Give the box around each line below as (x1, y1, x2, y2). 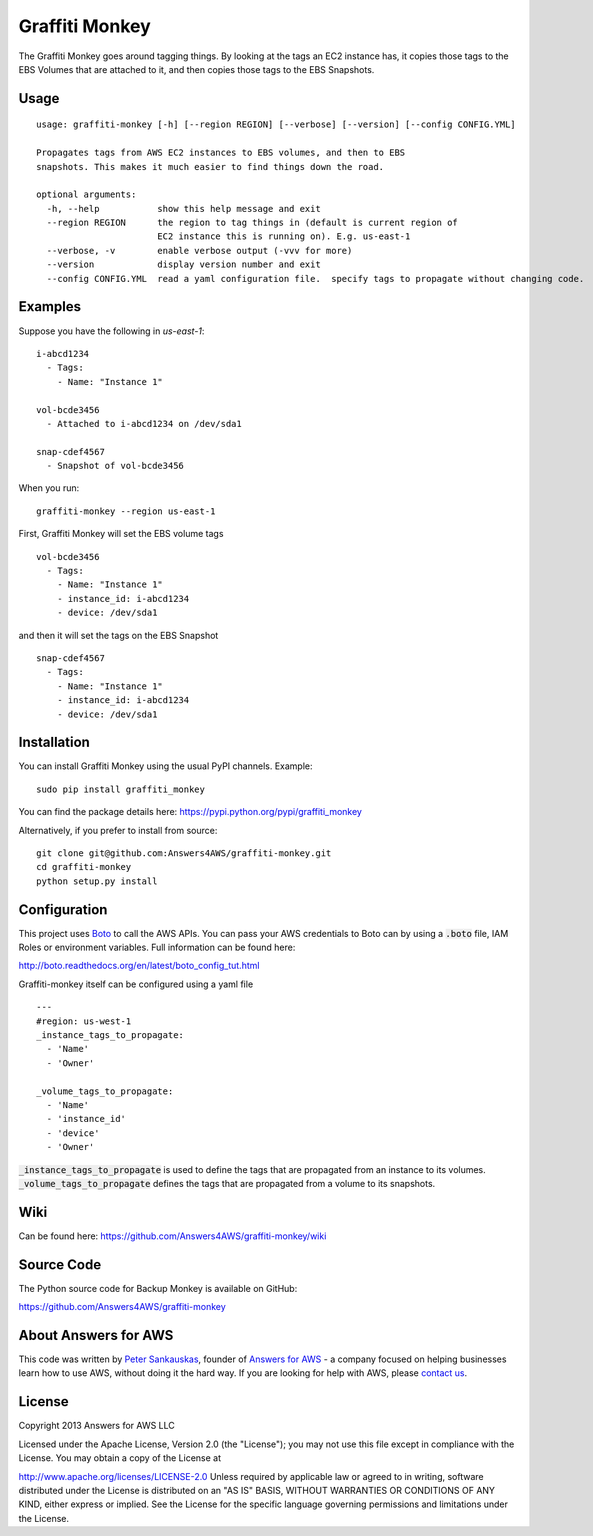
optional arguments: (36, 189, 137, 200)
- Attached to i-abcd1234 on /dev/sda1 (46, 418, 242, 429)
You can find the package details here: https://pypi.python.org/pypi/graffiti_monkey (18, 806, 362, 818)
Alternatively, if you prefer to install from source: (18, 824, 218, 836)
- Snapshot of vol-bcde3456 (46, 460, 185, 472)
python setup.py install (36, 875, 158, 887)
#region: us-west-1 (36, 1015, 132, 1027)
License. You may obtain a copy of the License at (18, 1452, 222, 1464)
